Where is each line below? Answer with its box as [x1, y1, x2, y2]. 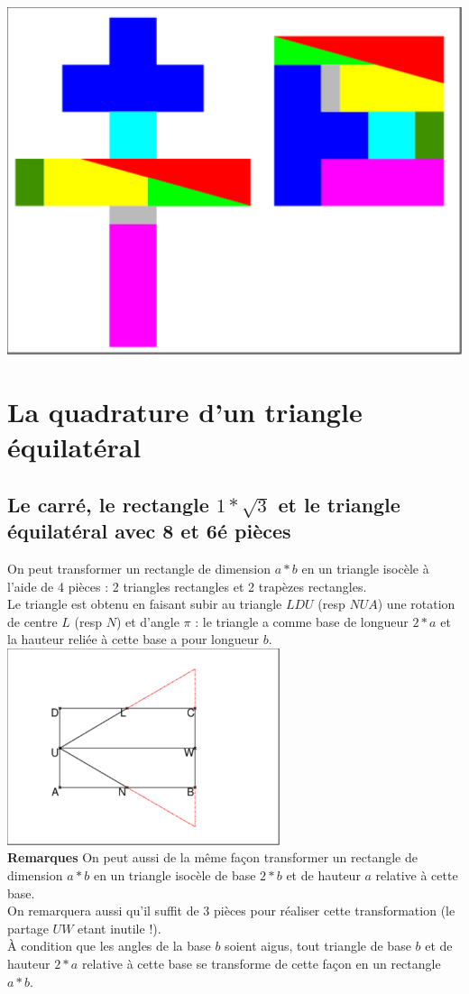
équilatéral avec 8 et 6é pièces [7, 517, 291, 545]
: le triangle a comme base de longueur [195, 612, 409, 630]
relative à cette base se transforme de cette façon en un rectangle [81, 953, 441, 972]
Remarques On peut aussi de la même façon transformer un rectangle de [7, 848, 418, 867]
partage [7, 918, 49, 937]
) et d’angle [115, 612, 179, 630]
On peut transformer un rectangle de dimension [7, 559, 271, 577]
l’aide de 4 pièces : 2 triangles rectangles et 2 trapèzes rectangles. [7, 576, 367, 595]
